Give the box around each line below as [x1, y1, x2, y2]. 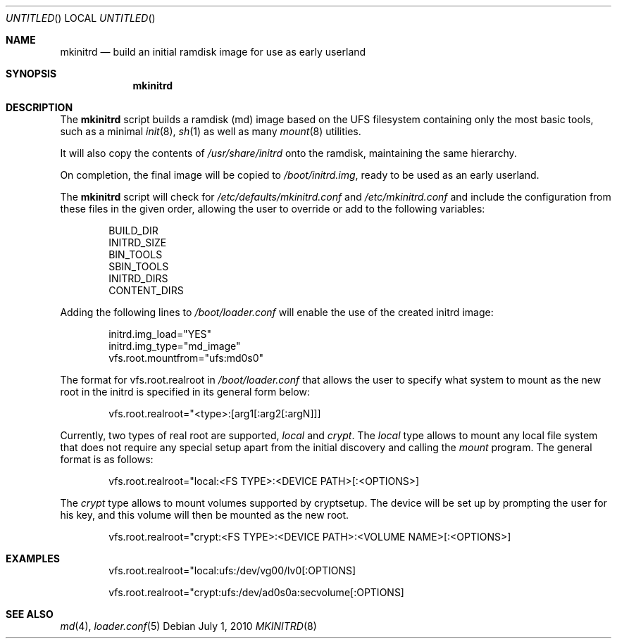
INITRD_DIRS [108, 272, 168, 284]
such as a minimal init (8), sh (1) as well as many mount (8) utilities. [60, 125, 361, 137]
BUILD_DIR [108, 225, 158, 236]
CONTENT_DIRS [108, 284, 184, 296]
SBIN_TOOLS [108, 260, 169, 272]
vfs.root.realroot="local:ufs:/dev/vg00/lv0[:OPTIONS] [108, 564, 356, 576]
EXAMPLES [6, 553, 60, 564]
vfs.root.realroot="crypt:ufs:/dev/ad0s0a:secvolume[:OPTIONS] [108, 586, 404, 598]
